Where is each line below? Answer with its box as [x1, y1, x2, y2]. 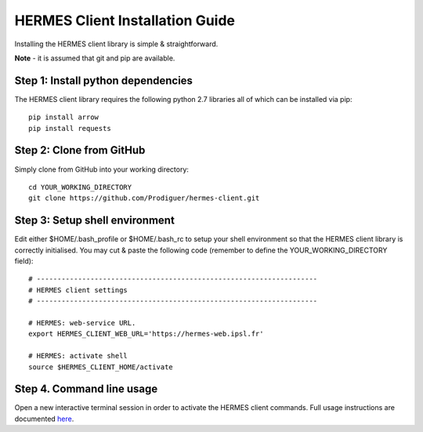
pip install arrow [28, 113, 99, 122]
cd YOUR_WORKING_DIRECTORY [28, 183, 132, 191]
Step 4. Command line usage [14, 383, 158, 396]
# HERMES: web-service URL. [28, 318, 136, 327]
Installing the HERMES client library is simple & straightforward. [14, 39, 219, 49]
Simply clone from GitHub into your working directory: [14, 165, 190, 174]
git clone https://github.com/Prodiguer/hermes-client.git [28, 194, 260, 203]
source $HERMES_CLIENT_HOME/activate [28, 362, 174, 372]
